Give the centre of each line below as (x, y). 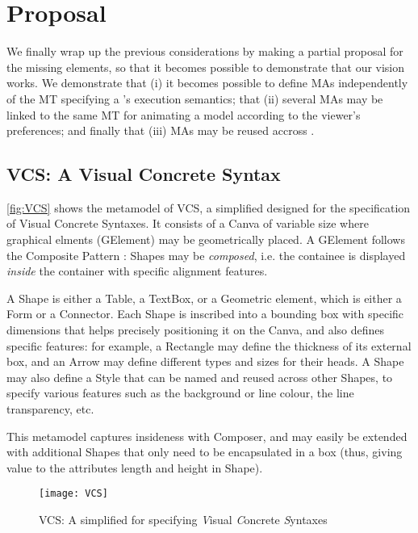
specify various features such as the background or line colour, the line (180, 393)
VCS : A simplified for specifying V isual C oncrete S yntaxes (183, 520)
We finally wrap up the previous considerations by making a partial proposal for (205, 51)
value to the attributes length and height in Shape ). (135, 467)
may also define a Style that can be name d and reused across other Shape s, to (200, 377)
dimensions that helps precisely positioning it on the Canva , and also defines (196, 330)
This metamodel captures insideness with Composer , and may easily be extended (207, 436)
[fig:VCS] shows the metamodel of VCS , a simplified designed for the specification (209, 207)
